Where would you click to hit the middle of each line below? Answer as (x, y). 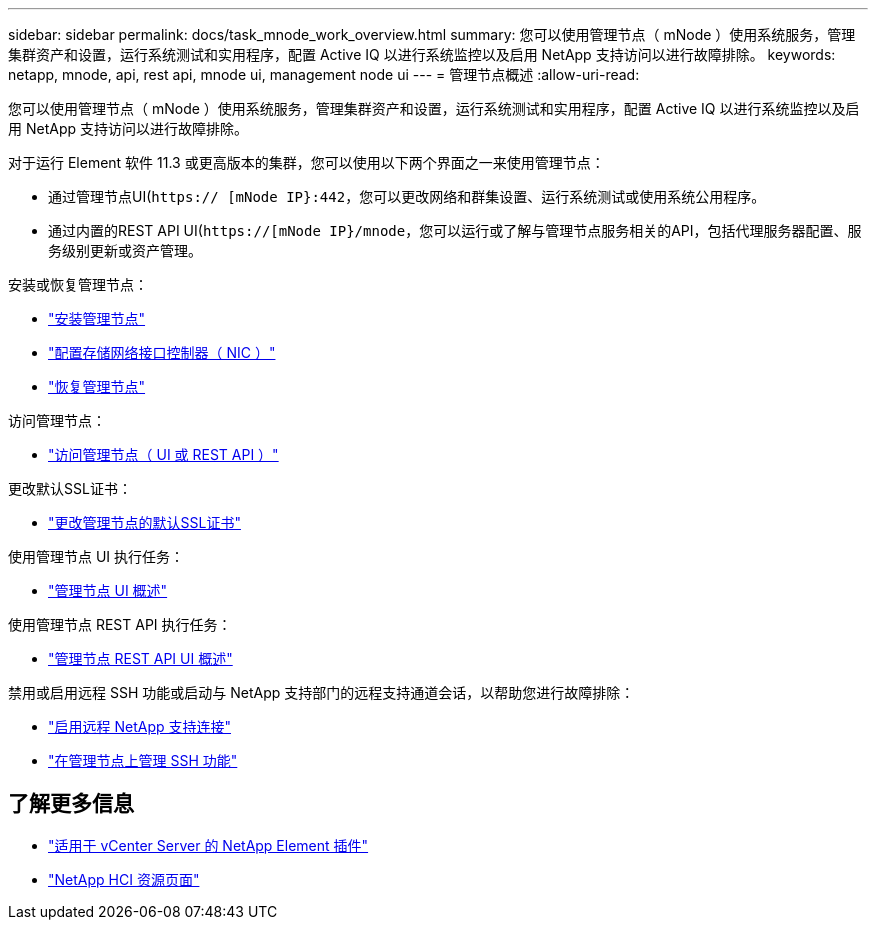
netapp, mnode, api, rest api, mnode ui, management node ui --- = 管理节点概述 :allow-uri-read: (324, 74)
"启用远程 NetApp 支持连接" (140, 726)
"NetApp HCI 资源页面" (124, 879)
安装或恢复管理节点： (78, 284)
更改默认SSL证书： (70, 488)
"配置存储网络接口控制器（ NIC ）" (162, 352)
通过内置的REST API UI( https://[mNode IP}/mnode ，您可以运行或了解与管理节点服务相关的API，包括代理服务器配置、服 (455, 230)
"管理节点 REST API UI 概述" (140, 658)
